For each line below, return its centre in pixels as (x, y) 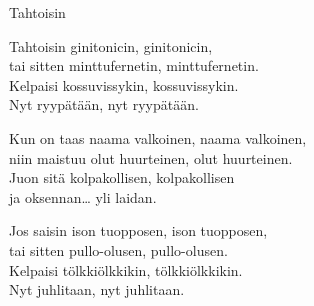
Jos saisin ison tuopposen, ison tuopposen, (138, 230)
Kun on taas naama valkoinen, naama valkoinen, (158, 137)
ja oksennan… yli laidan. (83, 196)
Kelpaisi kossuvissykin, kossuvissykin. (124, 84)
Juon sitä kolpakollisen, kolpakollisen (122, 177)
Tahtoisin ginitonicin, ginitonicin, (111, 45)
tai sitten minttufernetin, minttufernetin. (134, 65)
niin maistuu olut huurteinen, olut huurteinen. (151, 157)
